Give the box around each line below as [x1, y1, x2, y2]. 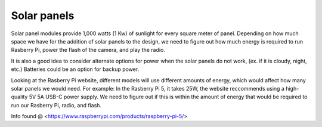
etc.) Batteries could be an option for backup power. [11, 66, 140, 73]
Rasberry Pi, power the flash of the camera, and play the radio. [11, 47, 165, 54]
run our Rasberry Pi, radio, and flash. [11, 101, 101, 109]
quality [11, 93, 28, 101]
